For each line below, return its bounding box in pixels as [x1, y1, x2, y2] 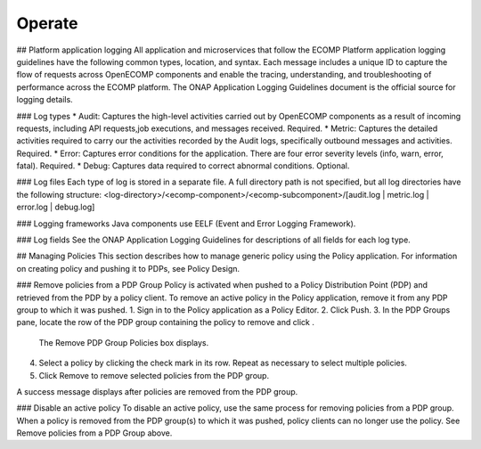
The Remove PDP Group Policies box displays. [38, 337, 209, 347]
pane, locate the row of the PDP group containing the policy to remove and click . [16, 317, 315, 328]
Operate [16, 13, 78, 33]
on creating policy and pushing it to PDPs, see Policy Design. [16, 263, 240, 273]
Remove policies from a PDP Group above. [16, 428, 173, 438]
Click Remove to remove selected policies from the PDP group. [38, 370, 270, 380]
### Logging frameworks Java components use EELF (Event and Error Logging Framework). [16, 218, 356, 229]
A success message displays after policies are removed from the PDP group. [16, 386, 298, 396]
